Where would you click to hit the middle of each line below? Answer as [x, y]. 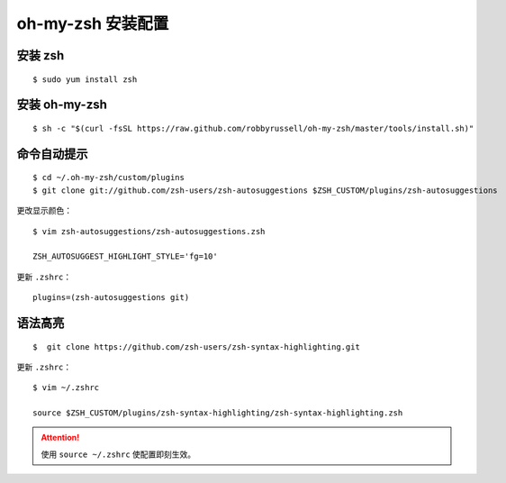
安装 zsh [41, 55]
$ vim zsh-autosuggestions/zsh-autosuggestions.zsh [149, 231]
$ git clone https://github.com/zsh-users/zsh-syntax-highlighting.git [196, 346]
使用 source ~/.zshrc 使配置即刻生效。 [118, 454]
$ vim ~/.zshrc [66, 388]
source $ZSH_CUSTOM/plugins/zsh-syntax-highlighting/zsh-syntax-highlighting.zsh [218, 413]
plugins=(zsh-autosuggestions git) [111, 298]
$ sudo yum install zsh [85, 79]
